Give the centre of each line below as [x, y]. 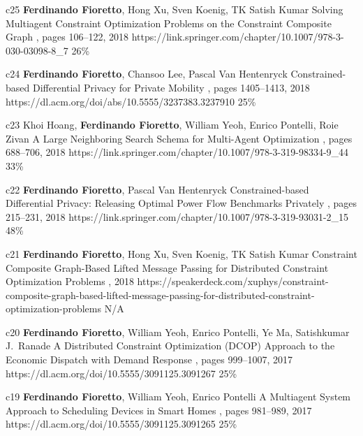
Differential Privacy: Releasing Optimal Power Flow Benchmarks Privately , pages [181, 203]
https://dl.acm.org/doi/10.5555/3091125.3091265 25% [121, 424]
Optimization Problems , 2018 [70, 281]
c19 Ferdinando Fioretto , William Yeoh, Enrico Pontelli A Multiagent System [178, 397]
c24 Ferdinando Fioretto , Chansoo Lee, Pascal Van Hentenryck [147, 74]
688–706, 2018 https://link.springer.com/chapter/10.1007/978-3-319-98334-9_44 [177, 152]
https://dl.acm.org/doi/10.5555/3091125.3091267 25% [121, 373]
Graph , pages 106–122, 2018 [67, 37]
